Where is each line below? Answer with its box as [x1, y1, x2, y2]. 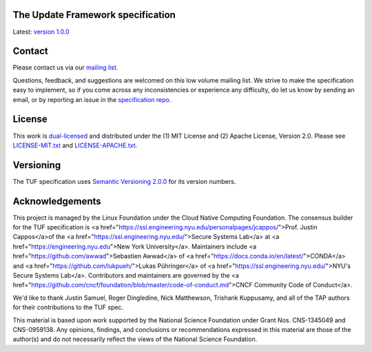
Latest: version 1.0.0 [12, 28, 70, 36]
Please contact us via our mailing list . [12, 63, 118, 72]
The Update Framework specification [12, 9, 176, 21]
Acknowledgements [12, 195, 101, 207]
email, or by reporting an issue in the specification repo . [12, 95, 172, 103]
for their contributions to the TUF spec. [12, 303, 124, 311]
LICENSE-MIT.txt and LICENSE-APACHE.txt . [12, 141, 138, 149]
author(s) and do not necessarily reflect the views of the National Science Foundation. [12, 335, 258, 344]
